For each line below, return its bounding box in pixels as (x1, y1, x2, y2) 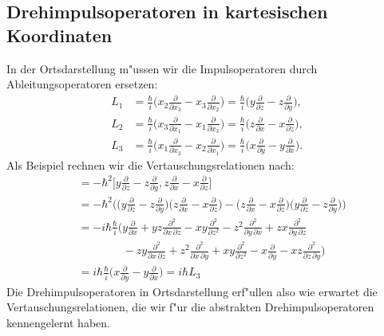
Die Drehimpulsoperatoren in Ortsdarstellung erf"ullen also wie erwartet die (6, 283, 378, 299)
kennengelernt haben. (6, 314, 110, 330)
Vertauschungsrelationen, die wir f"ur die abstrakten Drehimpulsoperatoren (6, 299, 374, 315)
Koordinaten (6, 22, 113, 47)
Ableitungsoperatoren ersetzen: (6, 76, 158, 92)
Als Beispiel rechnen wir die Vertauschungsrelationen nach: (6, 156, 295, 173)
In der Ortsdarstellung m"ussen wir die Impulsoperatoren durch (6, 60, 318, 76)
